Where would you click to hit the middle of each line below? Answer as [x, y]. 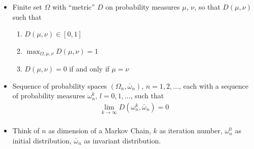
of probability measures [49, 96]
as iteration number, [191, 131]
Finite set [27, 7]
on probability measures [143, 7]
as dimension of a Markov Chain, [100, 131]
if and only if [89, 69]
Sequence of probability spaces [60, 85]
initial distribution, [42, 140]
